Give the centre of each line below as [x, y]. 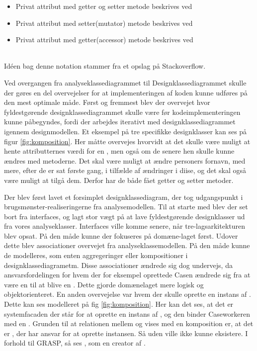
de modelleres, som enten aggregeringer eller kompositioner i [96, 255]
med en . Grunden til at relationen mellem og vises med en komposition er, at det [129, 323]
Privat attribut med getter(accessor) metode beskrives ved [104, 40]
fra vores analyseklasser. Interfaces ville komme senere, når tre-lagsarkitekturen [125, 226]
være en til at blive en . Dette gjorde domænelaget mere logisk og [104, 284]
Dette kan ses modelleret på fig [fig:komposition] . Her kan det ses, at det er [119, 304]
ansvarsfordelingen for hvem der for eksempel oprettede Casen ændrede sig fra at [127, 275]
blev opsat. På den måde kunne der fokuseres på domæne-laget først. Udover [121, 235]
